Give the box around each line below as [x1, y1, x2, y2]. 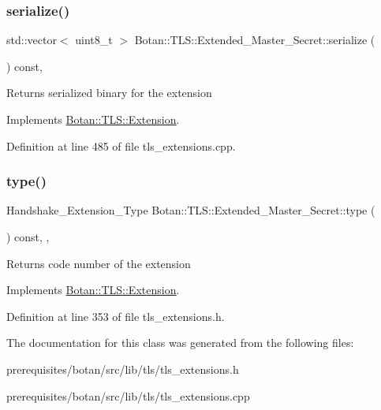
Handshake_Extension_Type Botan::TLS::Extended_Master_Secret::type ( [6, 202, 375, 218]
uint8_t [75, 32, 113, 48]
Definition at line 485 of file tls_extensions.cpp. [6, 137, 236, 154]
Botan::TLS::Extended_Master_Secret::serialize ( [134, 32, 375, 48]
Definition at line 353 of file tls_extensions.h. [6, 307, 225, 324]
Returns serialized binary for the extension [6, 84, 212, 101]
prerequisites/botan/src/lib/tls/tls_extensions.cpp [6, 387, 250, 404]
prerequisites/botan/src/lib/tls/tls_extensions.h [6, 360, 239, 377]
